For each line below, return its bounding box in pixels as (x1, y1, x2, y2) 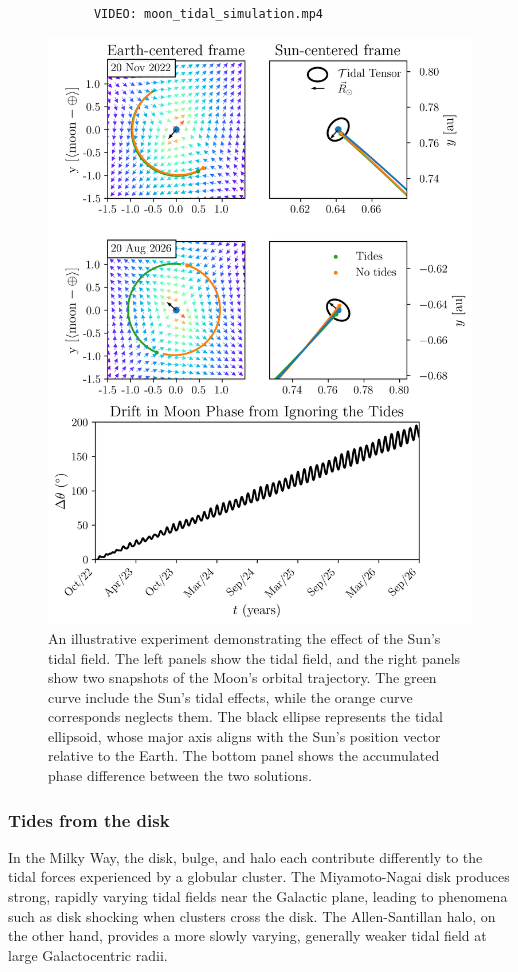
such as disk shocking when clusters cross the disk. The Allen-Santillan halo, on (8, 905, 496, 926)
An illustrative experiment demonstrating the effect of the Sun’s (48, 627, 441, 648)
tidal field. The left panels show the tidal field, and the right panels (48, 647, 461, 668)
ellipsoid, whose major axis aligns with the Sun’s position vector (48, 725, 441, 746)
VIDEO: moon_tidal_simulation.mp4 (93, 7, 323, 21)
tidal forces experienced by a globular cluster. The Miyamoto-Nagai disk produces (8, 866, 510, 887)
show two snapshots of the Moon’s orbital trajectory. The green (48, 667, 437, 688)
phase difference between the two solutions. (48, 765, 312, 786)
